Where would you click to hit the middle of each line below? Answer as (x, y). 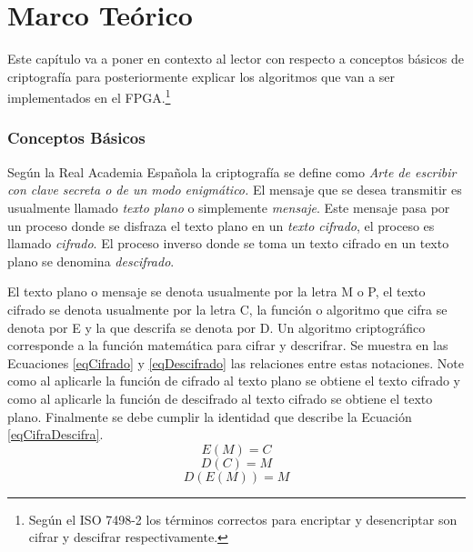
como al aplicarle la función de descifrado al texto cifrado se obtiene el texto (220, 398)
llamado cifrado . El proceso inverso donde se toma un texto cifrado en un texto (228, 243)
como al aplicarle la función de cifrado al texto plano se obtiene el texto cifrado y (234, 381)
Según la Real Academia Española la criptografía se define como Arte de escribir (232, 171)
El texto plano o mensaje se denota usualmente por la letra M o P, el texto (216, 291)
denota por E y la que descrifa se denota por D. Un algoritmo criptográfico (216, 327)
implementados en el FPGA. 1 (89, 96)
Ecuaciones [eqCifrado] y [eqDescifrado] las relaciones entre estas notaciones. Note (236, 362)
